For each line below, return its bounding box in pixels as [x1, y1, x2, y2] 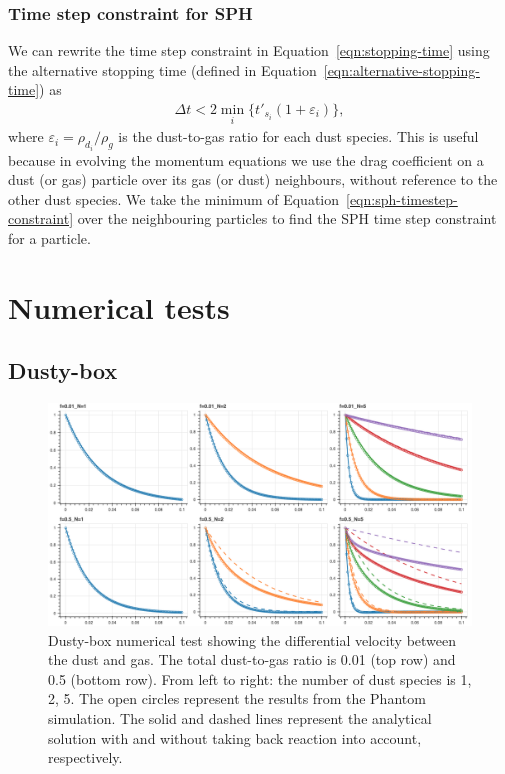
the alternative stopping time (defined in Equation [8, 59, 317, 80]
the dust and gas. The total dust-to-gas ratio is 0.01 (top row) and [48, 649, 456, 670]
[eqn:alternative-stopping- [323, 59, 480, 80]
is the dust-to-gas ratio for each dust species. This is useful [118, 126, 479, 147]
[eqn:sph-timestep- [346, 188, 458, 209]
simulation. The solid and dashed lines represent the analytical [48, 707, 432, 728]
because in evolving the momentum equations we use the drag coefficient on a [8, 149, 484, 170]
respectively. [48, 747, 123, 768]
